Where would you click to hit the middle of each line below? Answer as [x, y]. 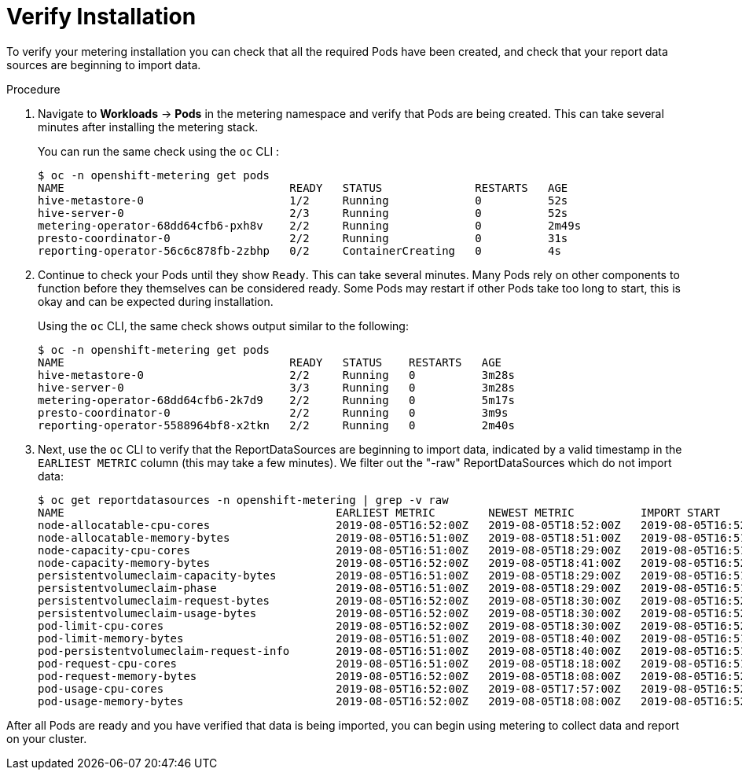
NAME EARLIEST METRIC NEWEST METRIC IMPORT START [379, 512]
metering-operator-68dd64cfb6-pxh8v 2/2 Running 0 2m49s [310, 225]
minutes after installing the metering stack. [148, 127]
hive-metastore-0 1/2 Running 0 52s [303, 200]
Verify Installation [101, 17]
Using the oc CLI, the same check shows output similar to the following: [223, 325]
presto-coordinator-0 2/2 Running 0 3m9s [273, 412]
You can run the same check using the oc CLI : [159, 151]
